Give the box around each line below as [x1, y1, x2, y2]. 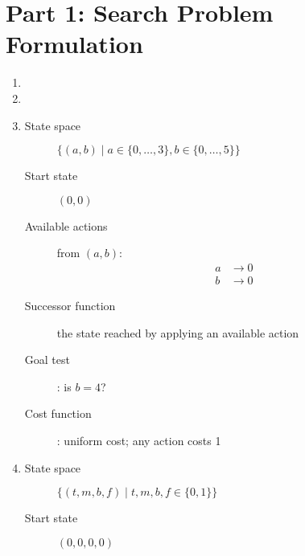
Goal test [24, 351, 70, 368]
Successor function [24, 296, 116, 313]
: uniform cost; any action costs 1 [56, 431, 221, 448]
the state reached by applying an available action [56, 324, 299, 341]
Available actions [24, 217, 108, 234]
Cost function [24, 405, 92, 422]
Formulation [6, 27, 143, 60]
